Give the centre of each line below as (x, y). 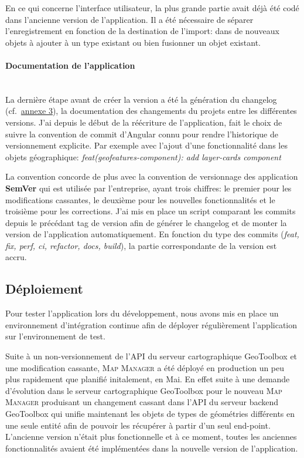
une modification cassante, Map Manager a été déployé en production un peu (145, 367)
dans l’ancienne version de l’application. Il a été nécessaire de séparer (129, 19)
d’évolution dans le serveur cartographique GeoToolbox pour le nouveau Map (144, 390)
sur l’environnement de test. (55, 336)
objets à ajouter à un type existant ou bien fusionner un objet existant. (133, 42)
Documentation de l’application (70, 65)
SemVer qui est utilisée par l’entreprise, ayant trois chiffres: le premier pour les (148, 188)
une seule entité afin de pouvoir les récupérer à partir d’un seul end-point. (138, 425)
